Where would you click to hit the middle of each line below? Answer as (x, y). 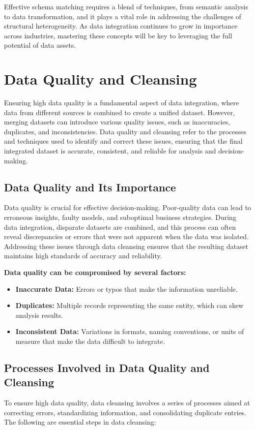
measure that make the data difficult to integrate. (90, 341)
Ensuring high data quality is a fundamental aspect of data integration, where (122, 103)
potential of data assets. (40, 45)
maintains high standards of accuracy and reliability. (83, 256)
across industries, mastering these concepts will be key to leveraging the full (118, 35)
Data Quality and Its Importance (90, 187)
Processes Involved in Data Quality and (107, 367)
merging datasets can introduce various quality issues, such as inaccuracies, (117, 122)
